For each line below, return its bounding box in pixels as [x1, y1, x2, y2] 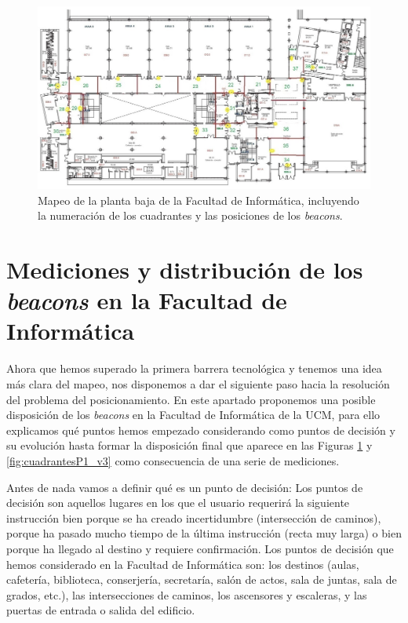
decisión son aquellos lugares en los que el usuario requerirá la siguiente [6, 494, 350, 511]
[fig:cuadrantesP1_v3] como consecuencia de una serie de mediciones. [6, 452, 340, 468]
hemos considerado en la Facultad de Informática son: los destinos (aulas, [6, 556, 359, 572]
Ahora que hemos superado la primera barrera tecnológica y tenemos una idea [6, 360, 382, 377]
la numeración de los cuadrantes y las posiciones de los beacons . [38, 207, 343, 224]
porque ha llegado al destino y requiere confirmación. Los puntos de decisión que [6, 540, 394, 556]
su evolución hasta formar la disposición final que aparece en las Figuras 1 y [6, 437, 373, 454]
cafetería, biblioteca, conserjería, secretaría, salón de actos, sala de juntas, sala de [6, 571, 397, 588]
